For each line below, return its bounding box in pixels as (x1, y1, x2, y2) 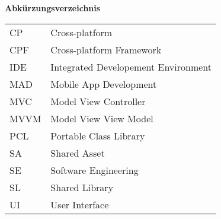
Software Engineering (50, 163, 139, 177)
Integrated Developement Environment (50, 59, 212, 74)
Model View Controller (50, 94, 146, 108)
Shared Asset (50, 145, 105, 160)
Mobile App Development (50, 77, 157, 91)
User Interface (50, 197, 109, 211)
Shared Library (50, 180, 114, 194)
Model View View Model (50, 111, 153, 125)
